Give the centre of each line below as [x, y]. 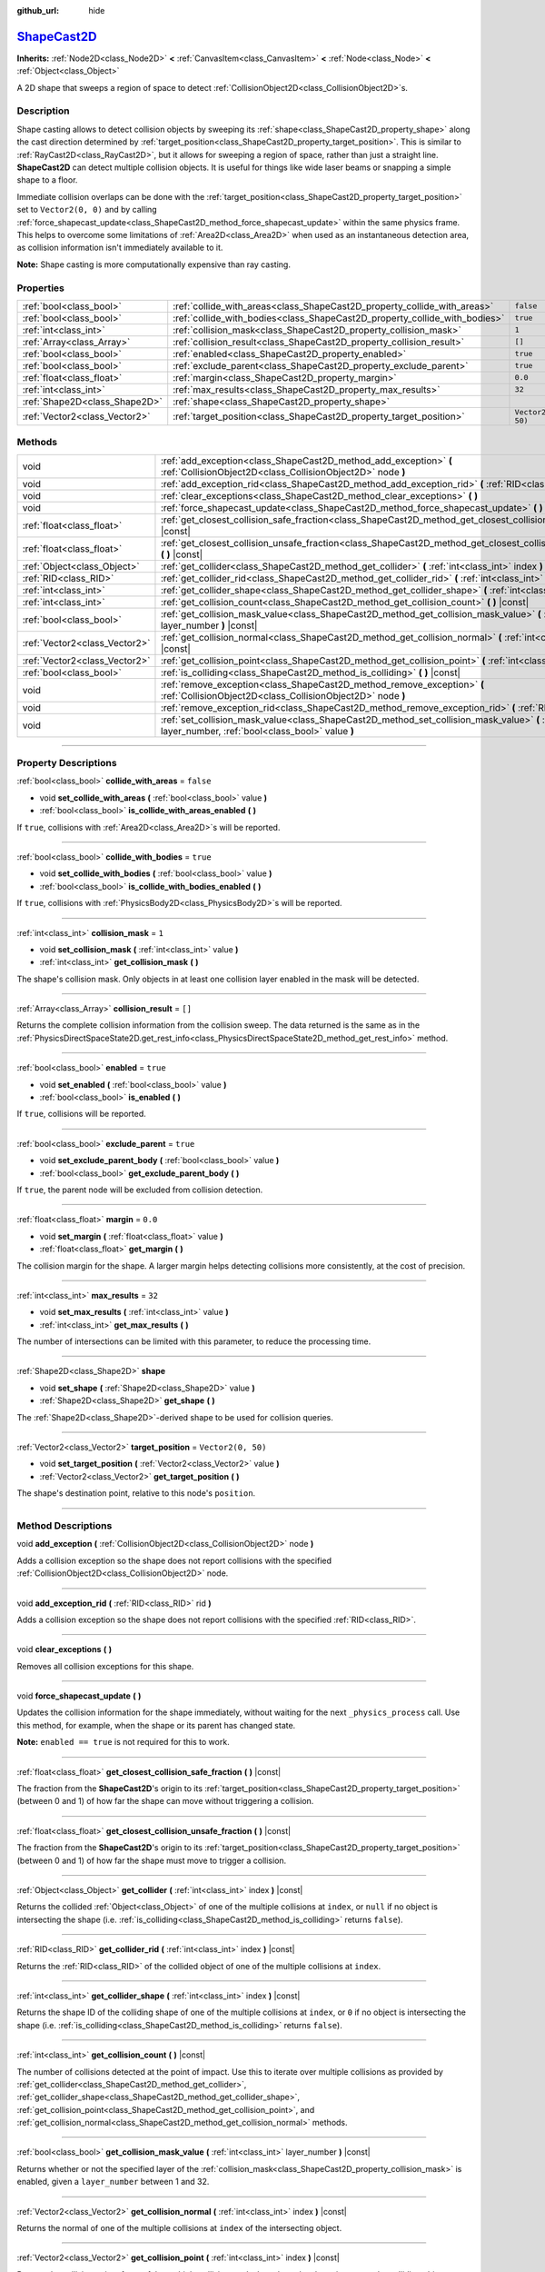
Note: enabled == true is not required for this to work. [124, 1742]
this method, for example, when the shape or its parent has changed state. [156, 1725]
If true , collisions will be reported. [82, 1114]
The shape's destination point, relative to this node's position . [136, 1493]
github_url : [38, 10]
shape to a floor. [47, 180]
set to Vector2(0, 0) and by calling [87, 210]
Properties [41, 288]
